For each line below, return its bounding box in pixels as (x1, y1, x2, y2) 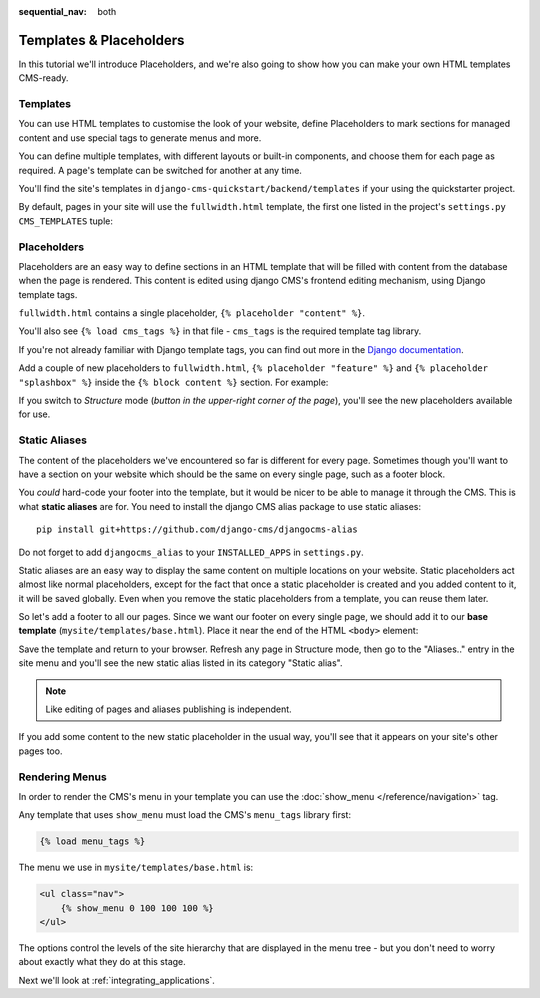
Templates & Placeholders (18, 31, 185, 49)
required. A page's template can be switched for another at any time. (18, 164, 302, 176)
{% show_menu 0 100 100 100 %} (60, 902, 214, 914)
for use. (18, 408, 51, 420)
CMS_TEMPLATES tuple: (18, 215, 114, 227)
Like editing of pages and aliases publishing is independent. (45, 703, 292, 715)
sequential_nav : (18, 6, 87, 17)
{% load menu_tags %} (39, 836, 146, 847)
